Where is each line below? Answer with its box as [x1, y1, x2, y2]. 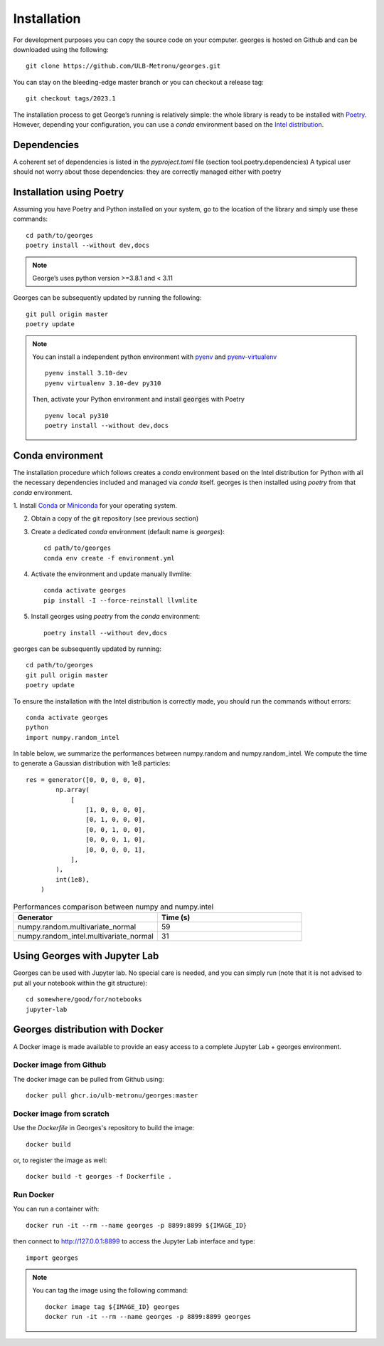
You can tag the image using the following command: [32, 1286, 188, 1295]
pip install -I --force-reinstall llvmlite [43, 596, 198, 605]
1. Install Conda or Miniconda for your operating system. [13, 501, 178, 510]
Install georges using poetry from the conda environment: [31, 612, 201, 621]
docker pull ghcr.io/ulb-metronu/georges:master [26, 1092, 198, 1100]
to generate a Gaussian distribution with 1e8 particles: [13, 759, 171, 768]
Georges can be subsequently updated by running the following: [13, 293, 202, 302]
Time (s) [161, 912, 191, 922]
